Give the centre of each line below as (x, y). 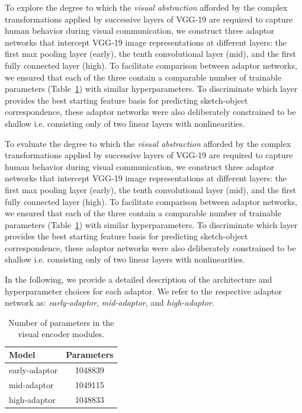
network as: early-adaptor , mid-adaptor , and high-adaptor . (110, 302)
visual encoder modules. (61, 334)
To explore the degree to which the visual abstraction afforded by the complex (146, 7)
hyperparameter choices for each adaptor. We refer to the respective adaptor (143, 291)
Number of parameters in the (61, 322)
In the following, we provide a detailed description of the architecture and (139, 279)
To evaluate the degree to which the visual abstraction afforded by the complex (148, 143)
